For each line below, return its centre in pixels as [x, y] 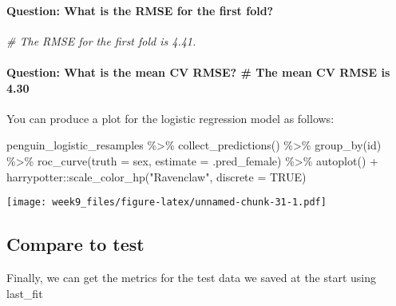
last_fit [25, 293]
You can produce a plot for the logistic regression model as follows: [170, 118]
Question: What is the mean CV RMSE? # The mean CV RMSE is [198, 72]
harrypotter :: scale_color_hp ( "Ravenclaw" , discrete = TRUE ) [156, 176]
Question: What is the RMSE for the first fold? [140, 10]
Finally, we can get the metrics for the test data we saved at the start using [192, 278]
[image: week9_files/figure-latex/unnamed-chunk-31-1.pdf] [166, 203]
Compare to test [75, 244]
